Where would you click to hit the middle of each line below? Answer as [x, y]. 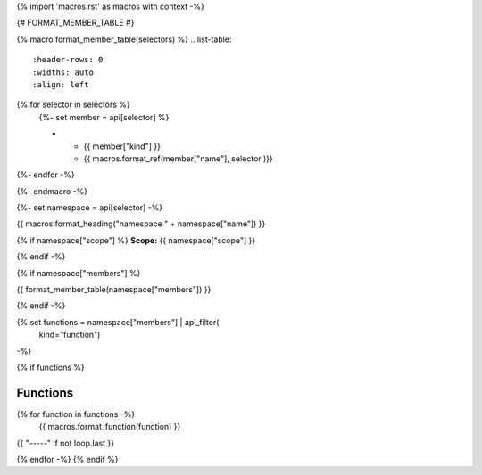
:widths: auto [63, 72]
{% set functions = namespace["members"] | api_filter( [118, 322]
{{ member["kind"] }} [122, 146]
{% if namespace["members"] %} [79, 273]
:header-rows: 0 [68, 60]
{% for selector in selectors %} [74, 105]
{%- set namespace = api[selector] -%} [90, 208]
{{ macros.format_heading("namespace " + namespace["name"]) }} [141, 224]
